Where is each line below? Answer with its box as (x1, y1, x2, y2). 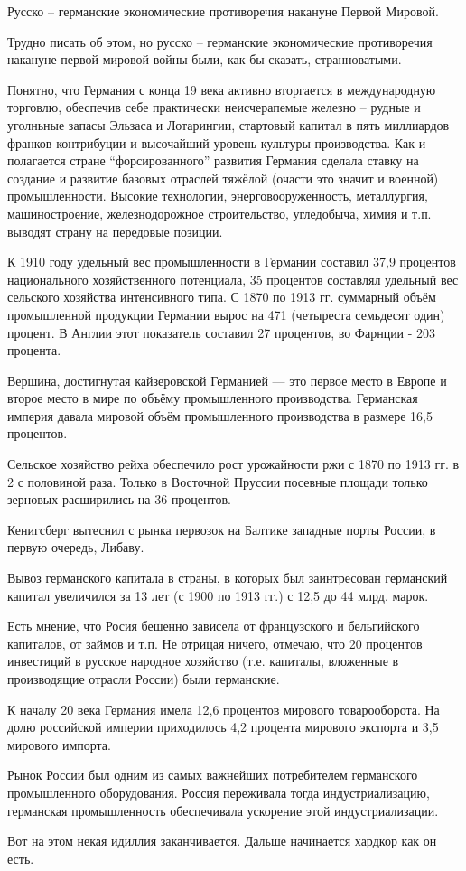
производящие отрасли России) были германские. (7, 670, 280, 688)
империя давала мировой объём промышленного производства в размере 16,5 (7, 406, 433, 425)
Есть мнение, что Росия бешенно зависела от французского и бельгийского (7, 616, 420, 635)
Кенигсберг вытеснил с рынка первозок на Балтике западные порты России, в (7, 520, 436, 539)
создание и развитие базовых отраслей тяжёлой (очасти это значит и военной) (7, 168, 439, 187)
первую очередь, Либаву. (7, 538, 144, 557)
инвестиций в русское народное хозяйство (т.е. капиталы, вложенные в (7, 651, 399, 670)
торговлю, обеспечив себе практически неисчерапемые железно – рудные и (7, 98, 421, 117)
